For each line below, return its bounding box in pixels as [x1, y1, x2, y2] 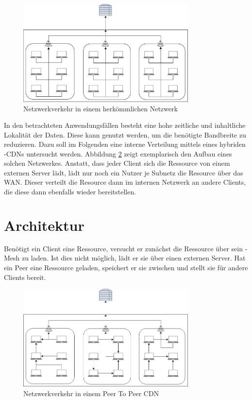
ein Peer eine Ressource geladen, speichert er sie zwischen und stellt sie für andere [4, 262, 248, 272]
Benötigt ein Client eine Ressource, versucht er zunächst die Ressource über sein [4, 243, 243, 253]
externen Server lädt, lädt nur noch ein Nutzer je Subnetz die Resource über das [4, 167, 243, 177]
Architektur [4, 215, 84, 235]
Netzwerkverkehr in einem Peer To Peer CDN [23, 388, 159, 399]
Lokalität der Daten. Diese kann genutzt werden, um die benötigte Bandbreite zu [4, 129, 246, 139]
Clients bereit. [4, 272, 46, 282]
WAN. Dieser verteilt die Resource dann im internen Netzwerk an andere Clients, [4, 177, 246, 187]
